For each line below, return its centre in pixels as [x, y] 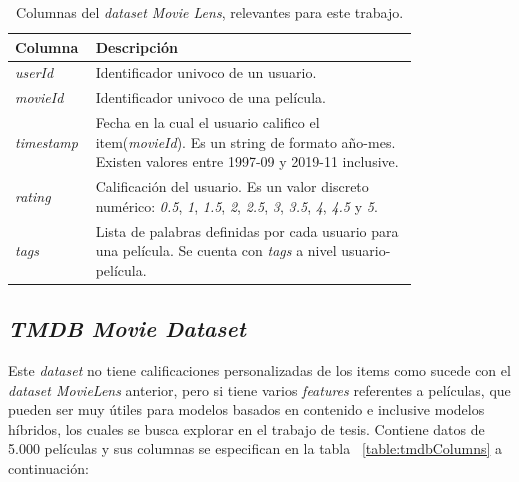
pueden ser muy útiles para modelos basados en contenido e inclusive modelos [246, 409]
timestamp [46, 141]
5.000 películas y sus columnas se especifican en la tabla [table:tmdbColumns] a [255, 448]
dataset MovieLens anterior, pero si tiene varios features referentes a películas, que [259, 389]
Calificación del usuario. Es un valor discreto [232, 186]
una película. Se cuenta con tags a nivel [216, 250]
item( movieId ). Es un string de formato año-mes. [245, 141]
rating [33, 195]
